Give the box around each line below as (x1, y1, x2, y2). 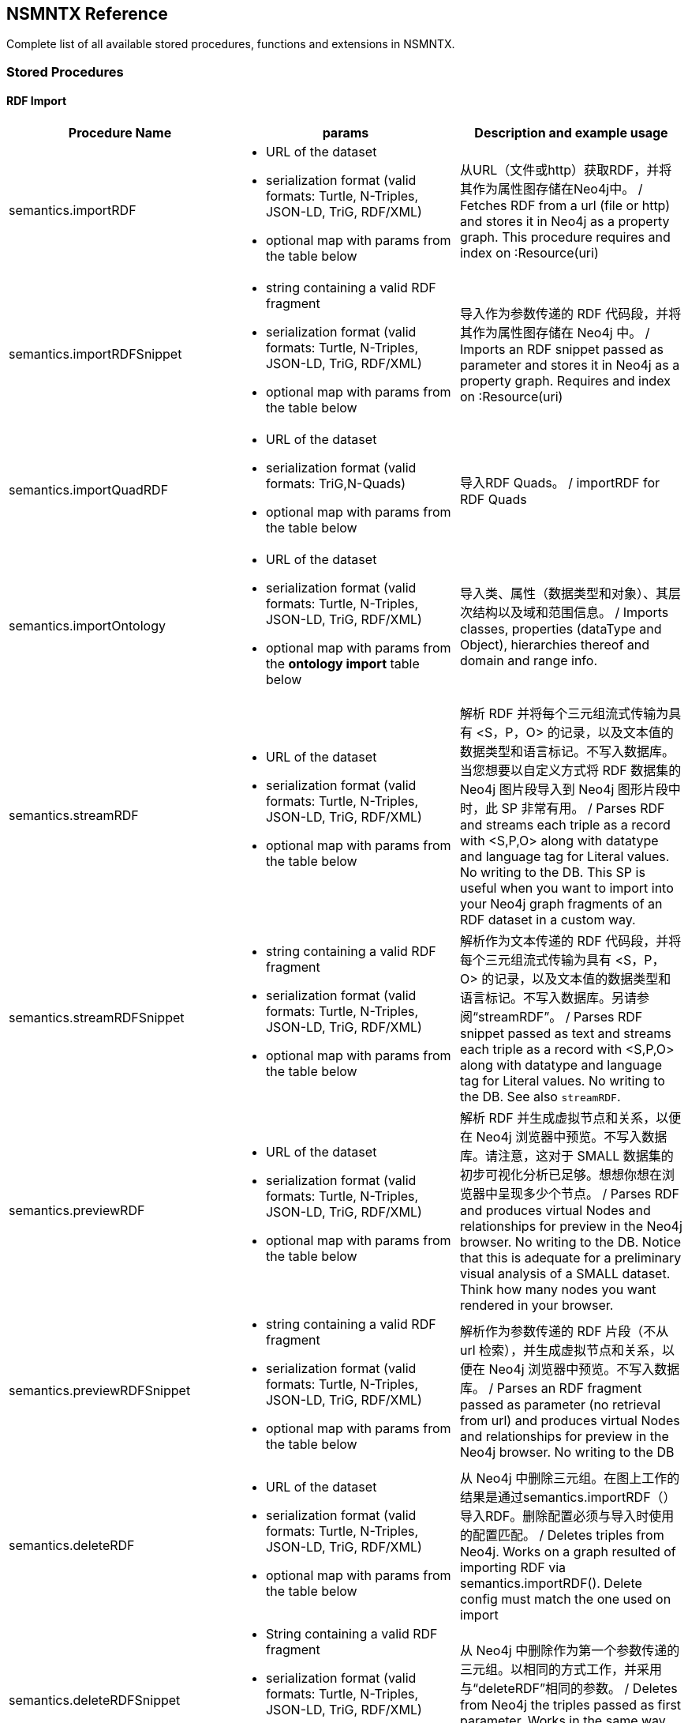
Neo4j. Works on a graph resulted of (459, 1544, 676, 1560)
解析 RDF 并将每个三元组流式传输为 (459, 705, 669, 722)
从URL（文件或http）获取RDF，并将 (459, 162, 672, 179)
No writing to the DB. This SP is (459, 864, 645, 881)
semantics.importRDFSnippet (9, 346, 182, 363)
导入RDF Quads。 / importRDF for (459, 475, 660, 491)
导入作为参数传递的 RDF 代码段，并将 (459, 306, 682, 322)
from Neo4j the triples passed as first (459, 1697, 682, 1714)
